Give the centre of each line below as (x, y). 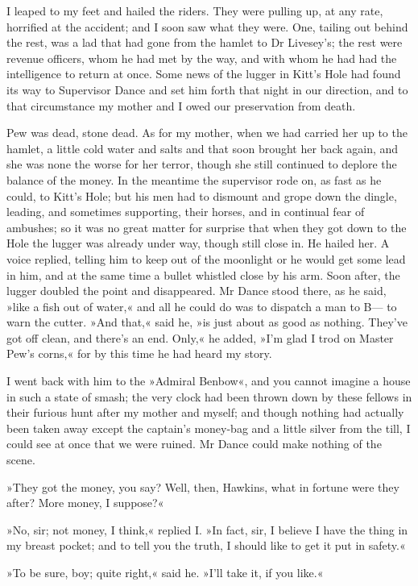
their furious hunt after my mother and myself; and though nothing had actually (205, 412)
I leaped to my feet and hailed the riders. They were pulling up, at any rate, (195, 10)
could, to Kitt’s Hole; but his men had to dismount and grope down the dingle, (202, 195)
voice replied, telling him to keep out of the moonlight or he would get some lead (206, 258)
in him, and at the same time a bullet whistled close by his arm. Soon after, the (203, 274)
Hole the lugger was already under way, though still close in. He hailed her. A (198, 243)
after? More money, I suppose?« (85, 503)
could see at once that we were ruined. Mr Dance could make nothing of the (194, 444)
